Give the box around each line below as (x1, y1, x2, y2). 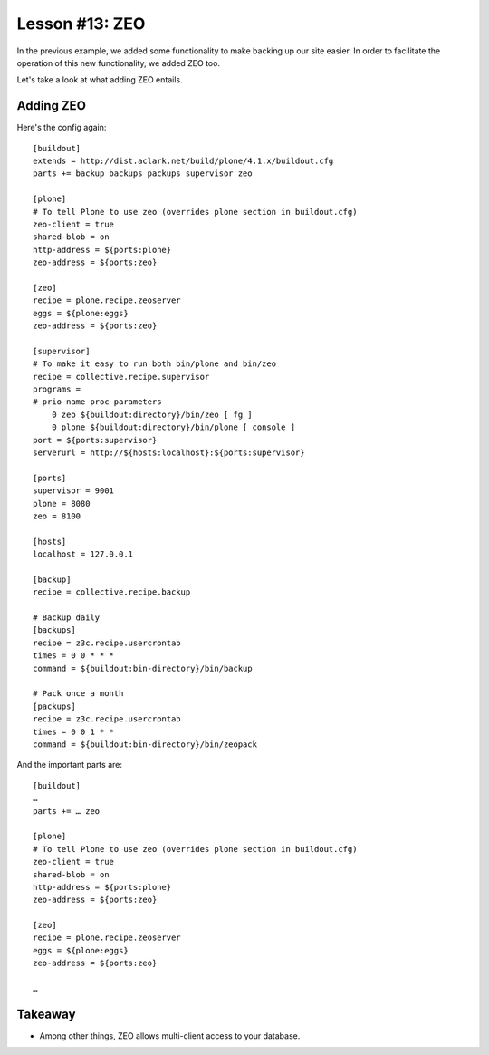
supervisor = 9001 (33, 486, 115, 496)
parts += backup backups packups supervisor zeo (33, 169, 253, 179)
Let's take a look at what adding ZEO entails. (16, 74, 183, 85)
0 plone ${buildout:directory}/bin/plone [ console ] (51, 422, 296, 432)
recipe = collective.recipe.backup (33, 587, 191, 597)
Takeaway (16, 1006, 76, 1021)
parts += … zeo (33, 806, 101, 816)
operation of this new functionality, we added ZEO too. (16, 57, 221, 68)
